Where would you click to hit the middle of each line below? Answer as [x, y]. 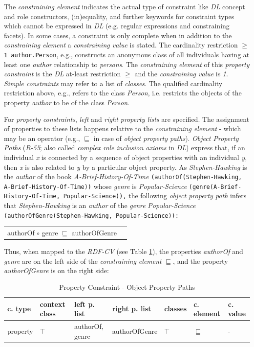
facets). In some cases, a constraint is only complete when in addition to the [118, 35]
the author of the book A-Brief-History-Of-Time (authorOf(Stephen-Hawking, [123, 176]
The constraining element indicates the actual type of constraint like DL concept [125, 6]
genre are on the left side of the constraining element [83, 261]
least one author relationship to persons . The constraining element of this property [127, 64]
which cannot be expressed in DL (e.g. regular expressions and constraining [117, 26]
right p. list [132, 309]
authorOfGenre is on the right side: [56, 270]
